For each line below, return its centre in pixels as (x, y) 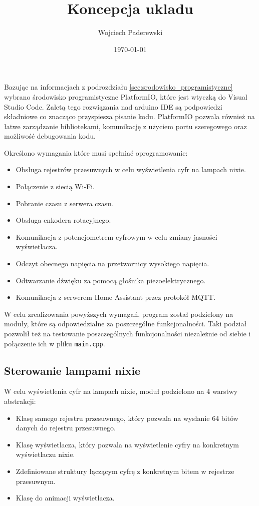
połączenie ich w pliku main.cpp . (55, 343)
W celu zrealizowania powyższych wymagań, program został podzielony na (119, 314)
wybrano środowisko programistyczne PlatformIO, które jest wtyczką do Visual (126, 96)
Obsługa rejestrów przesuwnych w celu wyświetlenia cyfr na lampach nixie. (131, 169)
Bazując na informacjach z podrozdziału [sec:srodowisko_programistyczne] (118, 87)
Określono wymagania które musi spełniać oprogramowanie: (96, 152)
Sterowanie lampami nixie (72, 370)
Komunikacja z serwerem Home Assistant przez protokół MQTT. (116, 297)
